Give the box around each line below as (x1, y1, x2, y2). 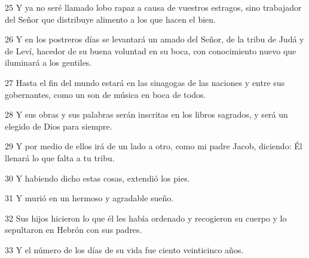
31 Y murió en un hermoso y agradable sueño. (5, 192, 174, 204)
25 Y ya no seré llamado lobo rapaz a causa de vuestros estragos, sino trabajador (5, 1, 302, 13)
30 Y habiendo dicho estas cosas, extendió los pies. (5, 171, 190, 184)
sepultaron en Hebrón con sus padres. (5, 223, 142, 236)
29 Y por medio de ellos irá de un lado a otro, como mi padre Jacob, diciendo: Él (5, 140, 302, 152)
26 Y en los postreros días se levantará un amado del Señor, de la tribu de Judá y (5, 33, 304, 45)
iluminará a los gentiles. (5, 56, 92, 69)
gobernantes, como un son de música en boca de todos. (5, 88, 206, 100)
